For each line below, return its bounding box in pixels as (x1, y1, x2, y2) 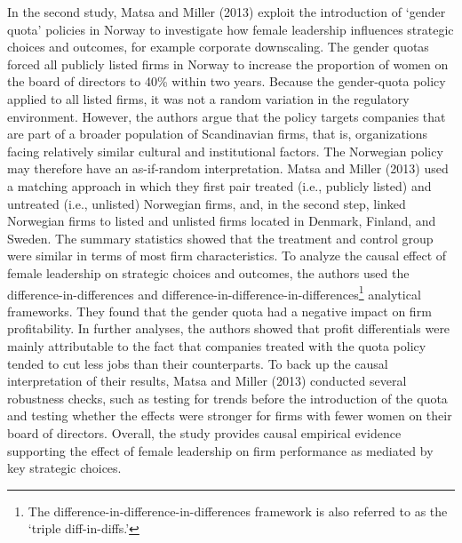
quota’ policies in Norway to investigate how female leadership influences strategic (7, 20, 454, 38)
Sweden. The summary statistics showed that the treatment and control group (7, 228, 434, 247)
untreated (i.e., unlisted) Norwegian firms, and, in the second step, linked (7, 194, 406, 212)
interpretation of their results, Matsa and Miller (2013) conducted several (7, 371, 407, 390)
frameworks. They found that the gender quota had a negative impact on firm (7, 301, 432, 320)
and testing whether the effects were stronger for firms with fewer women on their (7, 406, 452, 425)
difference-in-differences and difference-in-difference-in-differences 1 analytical (7, 282, 421, 303)
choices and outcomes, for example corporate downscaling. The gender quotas (7, 37, 429, 56)
